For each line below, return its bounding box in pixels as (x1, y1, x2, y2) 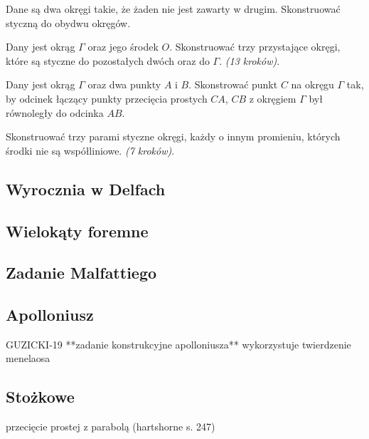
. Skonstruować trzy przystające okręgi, (169, 39, 341, 54)
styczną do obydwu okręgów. (6, 15, 131, 30)
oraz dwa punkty (87, 77, 161, 92)
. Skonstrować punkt (188, 77, 278, 92)
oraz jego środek (87, 39, 159, 54)
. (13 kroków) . (219, 53, 280, 68)
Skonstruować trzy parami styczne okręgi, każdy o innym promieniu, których (6, 129, 341, 144)
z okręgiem (249, 91, 296, 105)
